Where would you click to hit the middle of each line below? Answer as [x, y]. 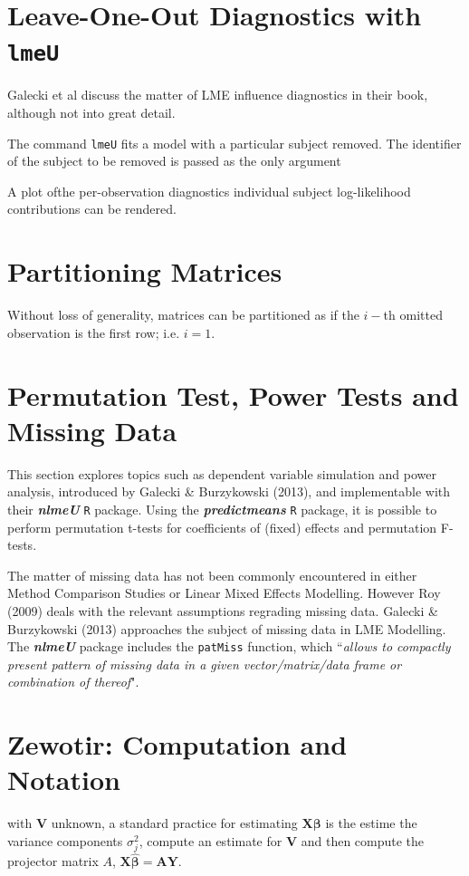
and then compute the [363, 840]
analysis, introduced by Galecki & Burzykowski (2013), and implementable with [229, 491]
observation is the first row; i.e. [94, 332]
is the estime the [371, 823]
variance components [65, 840]
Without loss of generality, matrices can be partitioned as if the [183, 315]
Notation [64, 780]
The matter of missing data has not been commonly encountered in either [212, 575]
